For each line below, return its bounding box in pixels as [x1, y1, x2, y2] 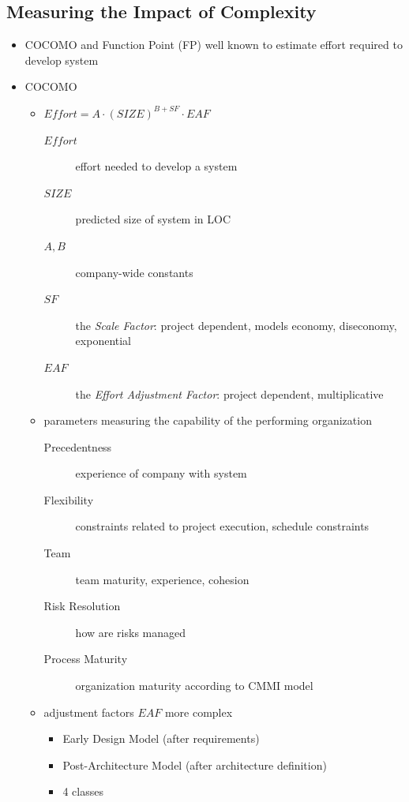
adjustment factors [43, 703, 134, 720]
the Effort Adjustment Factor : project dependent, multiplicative [75, 385, 384, 402]
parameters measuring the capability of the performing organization [43, 412, 372, 429]
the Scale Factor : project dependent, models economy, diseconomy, [75, 317, 397, 333]
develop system [24, 51, 99, 68]
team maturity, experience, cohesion [75, 571, 250, 587]
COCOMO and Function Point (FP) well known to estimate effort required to [24, 36, 403, 53]
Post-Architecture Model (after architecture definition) [62, 756, 327, 773]
